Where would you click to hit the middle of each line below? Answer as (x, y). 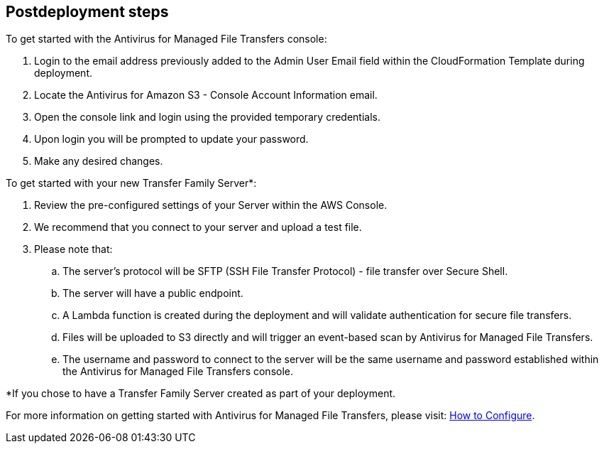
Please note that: (73, 249)
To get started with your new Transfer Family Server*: (131, 183)
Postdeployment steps (87, 12)
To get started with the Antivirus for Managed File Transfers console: (166, 39)
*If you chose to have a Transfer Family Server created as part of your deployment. (201, 394)
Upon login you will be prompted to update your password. (171, 139)
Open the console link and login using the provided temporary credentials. (207, 117)
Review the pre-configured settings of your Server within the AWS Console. (211, 205)
